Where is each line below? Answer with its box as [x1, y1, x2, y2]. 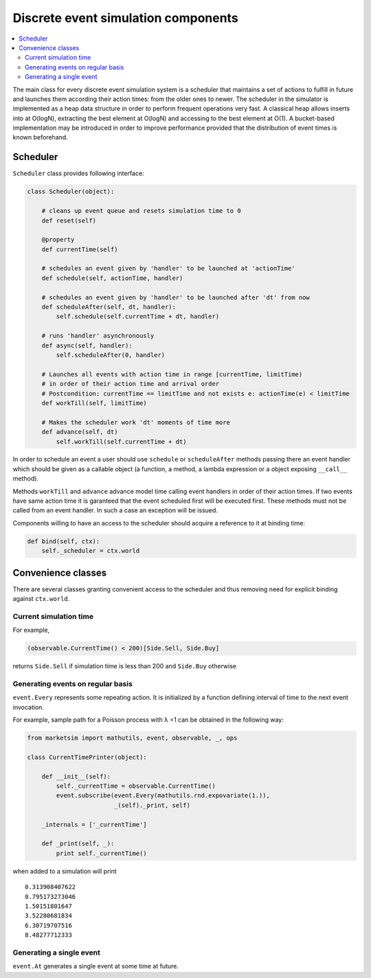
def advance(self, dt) [41, 428, 118, 436]
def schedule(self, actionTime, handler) [41, 274, 183, 282]
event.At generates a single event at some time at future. [12, 962, 179, 970]
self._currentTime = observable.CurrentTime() [56, 782, 216, 790]
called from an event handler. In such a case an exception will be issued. [12, 506, 218, 514]
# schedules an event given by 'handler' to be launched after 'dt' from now [41, 293, 311, 302]
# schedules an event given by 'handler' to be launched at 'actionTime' [41, 264, 295, 273]
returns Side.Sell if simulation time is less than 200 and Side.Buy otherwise [12, 662, 237, 670]
